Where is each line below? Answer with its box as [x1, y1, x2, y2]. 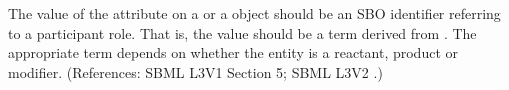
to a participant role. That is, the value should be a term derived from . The [8, 22, 477, 43]
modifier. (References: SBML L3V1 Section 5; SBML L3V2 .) [8, 61, 383, 82]
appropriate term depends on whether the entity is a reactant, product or [8, 42, 459, 63]
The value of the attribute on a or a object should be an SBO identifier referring [8, 3, 501, 23]
